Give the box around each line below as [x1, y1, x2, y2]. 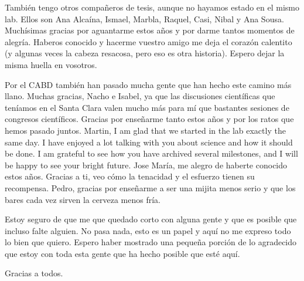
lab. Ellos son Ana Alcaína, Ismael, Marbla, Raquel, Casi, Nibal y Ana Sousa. [5, 12, 284, 25]
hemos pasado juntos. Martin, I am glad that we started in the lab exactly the [5, 124, 286, 136]
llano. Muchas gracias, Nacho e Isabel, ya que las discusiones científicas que [5, 90, 275, 102]
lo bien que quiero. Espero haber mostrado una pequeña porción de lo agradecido [5, 236, 297, 248]
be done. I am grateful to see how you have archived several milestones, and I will [5, 147, 298, 160]
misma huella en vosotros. [5, 58, 97, 70]
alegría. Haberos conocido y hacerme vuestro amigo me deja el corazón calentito [5, 35, 292, 48]
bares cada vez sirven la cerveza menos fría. [5, 193, 160, 205]
